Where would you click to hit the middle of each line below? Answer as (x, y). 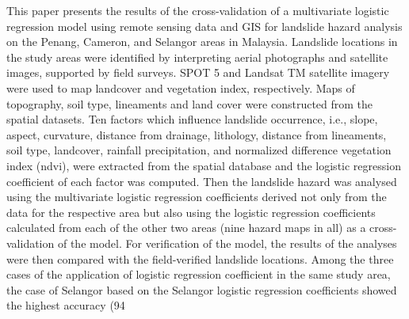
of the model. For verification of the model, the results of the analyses (227, 243)
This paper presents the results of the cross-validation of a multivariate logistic (198, 10)
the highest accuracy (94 (66, 305)
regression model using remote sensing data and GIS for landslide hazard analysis (204, 26)
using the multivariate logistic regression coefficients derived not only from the (197, 197)
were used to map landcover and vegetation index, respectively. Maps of (181, 87)
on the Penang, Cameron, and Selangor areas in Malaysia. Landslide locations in (202, 42)
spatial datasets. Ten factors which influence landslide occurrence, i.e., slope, (192, 119)
